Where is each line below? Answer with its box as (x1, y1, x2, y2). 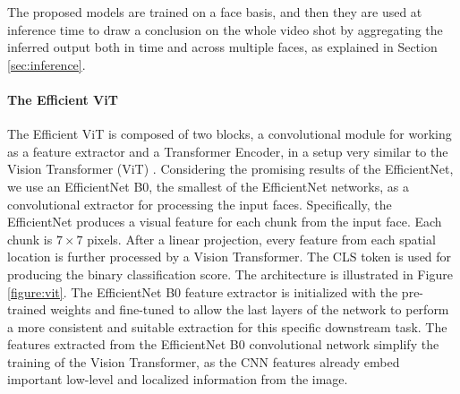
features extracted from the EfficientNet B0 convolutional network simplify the (7, 335, 439, 354)
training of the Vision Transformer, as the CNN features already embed (7, 352, 400, 371)
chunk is (7, 229, 53, 248)
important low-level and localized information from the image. (7, 370, 348, 389)
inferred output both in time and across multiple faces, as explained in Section (7, 38, 438, 56)
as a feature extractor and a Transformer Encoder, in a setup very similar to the (7, 141, 448, 160)
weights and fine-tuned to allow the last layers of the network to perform (50, 300, 449, 319)
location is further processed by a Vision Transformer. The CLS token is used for (7, 247, 452, 266)
